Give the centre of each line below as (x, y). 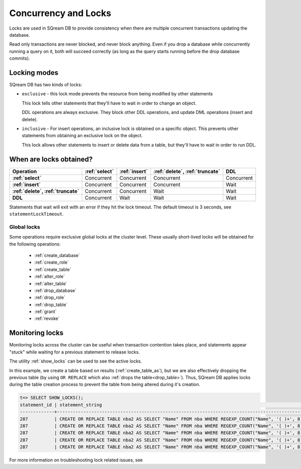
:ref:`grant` (46, 312)
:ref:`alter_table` (51, 283)
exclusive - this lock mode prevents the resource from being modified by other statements (117, 94)
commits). (20, 58)
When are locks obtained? (51, 159)
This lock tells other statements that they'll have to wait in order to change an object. (109, 103)
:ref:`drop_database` (55, 290)
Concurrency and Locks (60, 13)
